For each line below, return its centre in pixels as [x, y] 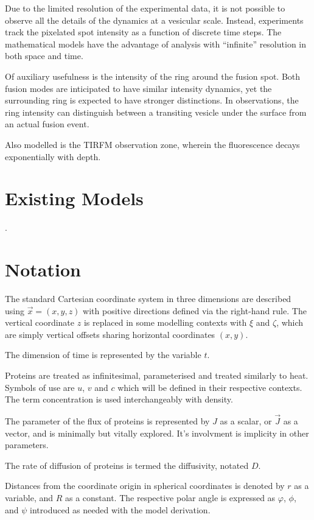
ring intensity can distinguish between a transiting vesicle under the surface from [156, 112]
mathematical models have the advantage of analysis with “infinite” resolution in [156, 44]
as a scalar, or [246, 420]
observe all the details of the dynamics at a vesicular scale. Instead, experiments [154, 20]
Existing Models [74, 198]
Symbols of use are [40, 387]
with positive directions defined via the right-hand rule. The [195, 310]
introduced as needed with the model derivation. [120, 509]
